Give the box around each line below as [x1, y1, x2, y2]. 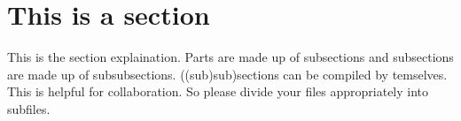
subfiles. [7, 99, 51, 117]
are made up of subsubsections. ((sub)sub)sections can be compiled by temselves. [7, 64, 448, 83]
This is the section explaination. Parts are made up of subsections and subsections [7, 48, 454, 66]
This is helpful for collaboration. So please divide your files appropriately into [7, 82, 429, 101]
